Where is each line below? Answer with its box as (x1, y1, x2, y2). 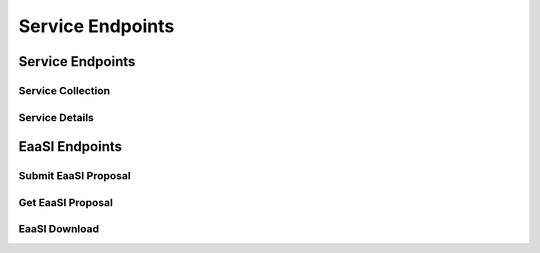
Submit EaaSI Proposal (18, 169, 131, 183)
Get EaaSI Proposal (18, 195, 114, 209)
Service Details (18, 110, 95, 124)
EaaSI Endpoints (18, 138, 123, 155)
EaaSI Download (18, 222, 100, 236)
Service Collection (18, 83, 110, 97)
